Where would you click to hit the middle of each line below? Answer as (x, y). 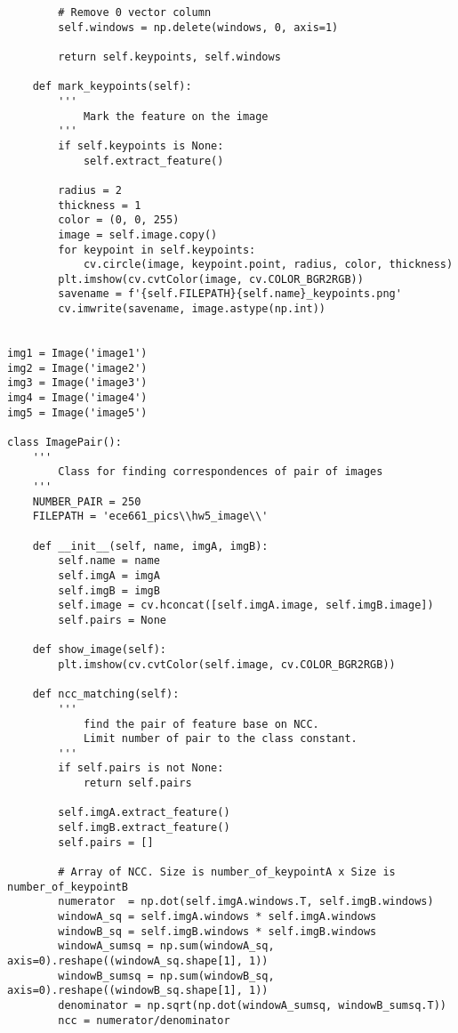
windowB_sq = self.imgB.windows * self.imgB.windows (217, 931)
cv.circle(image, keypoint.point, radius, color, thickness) (268, 265)
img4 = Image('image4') (77, 398)
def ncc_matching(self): (106, 694)
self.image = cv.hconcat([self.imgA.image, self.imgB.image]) (246, 605)
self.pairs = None (112, 620)
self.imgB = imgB (109, 590)
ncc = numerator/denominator (144, 1020)
